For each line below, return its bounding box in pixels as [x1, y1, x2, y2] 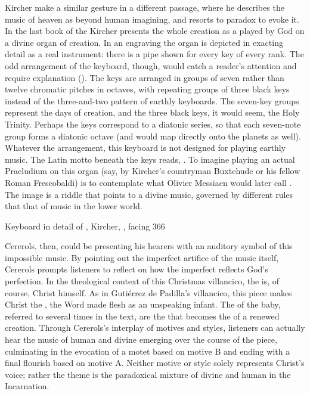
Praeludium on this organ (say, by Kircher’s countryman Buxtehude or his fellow [5, 165, 300, 177]
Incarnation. [5, 380, 49, 392]
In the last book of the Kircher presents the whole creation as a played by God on [5, 24, 305, 37]
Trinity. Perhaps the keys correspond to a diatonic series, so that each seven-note [5, 117, 301, 130]
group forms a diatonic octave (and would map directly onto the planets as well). [5, 129, 301, 142]
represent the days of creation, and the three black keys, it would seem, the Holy [5, 106, 300, 119]
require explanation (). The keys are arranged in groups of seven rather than [5, 71, 284, 83]
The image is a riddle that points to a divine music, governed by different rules [5, 188, 293, 200]
